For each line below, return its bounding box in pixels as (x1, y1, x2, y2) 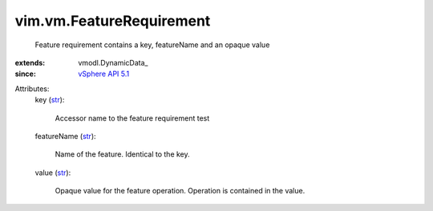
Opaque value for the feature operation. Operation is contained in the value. (55, 186, 306, 196)
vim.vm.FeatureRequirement (14, 12, 211, 30)
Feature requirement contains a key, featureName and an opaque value (34, 40, 270, 50)
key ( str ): (34, 95, 65, 105)
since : (14, 69, 36, 79)
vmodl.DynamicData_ (78, 58, 148, 67)
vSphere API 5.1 (78, 69, 130, 79)
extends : (14, 58, 46, 67)
